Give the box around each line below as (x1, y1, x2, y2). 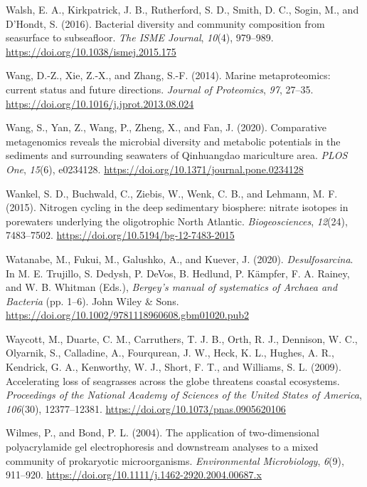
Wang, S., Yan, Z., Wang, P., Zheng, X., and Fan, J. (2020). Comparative (6, 120, 327, 135)
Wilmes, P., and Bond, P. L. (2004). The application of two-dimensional (6, 425, 319, 440)
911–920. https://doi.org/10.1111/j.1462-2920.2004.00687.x (6, 467, 262, 482)
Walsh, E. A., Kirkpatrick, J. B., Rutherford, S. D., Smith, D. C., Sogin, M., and (6, 2, 359, 16)
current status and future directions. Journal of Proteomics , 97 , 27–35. (6, 81, 314, 96)
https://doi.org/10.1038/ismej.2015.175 (6, 43, 176, 58)
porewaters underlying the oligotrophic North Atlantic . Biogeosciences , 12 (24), (6, 213, 348, 228)
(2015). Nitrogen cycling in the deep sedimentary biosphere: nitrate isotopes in (6, 200, 349, 215)
